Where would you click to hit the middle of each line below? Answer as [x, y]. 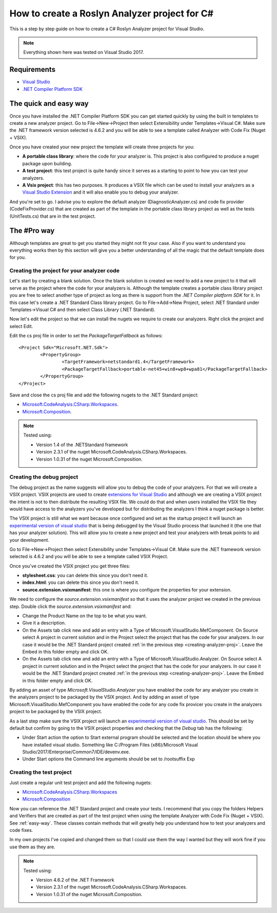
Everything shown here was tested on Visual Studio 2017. [84, 52]
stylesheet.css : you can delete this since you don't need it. [85, 576]
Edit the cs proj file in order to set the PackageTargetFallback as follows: [86, 336]
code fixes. [21, 830]
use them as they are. [32, 847]
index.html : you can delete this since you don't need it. [81, 582]
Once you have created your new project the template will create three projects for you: [102, 147]
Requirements [33, 70]
